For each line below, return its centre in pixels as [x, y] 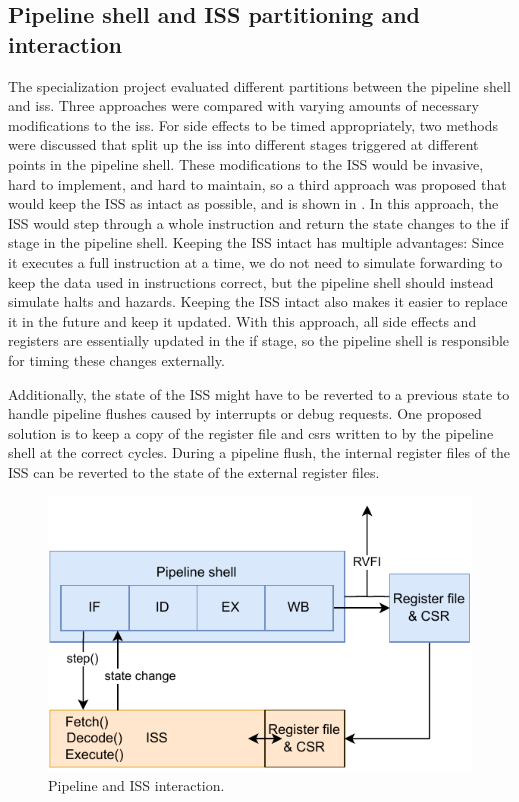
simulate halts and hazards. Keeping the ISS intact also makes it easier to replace [258, 301]
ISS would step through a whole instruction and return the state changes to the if [258, 222]
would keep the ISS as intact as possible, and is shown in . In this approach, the [253, 203]
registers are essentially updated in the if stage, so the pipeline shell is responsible [259, 340]
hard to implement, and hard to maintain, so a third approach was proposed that [257, 183]
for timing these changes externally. [116, 359]
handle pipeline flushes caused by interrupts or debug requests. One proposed [245, 413]
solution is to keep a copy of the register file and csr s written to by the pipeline [251, 432]
